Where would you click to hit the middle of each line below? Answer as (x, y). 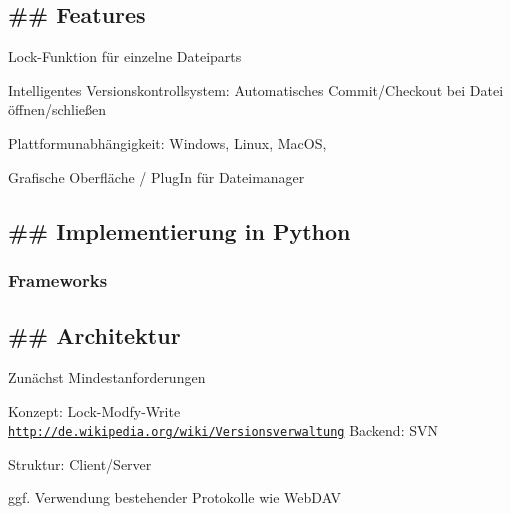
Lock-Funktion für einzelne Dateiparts (125, 56)
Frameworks (58, 279)
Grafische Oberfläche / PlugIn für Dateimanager (156, 176)
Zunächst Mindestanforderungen (107, 377)
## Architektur (94, 335)
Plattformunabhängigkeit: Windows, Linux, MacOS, (167, 142)
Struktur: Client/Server (80, 463)
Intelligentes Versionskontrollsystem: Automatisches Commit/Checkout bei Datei (256, 89)
